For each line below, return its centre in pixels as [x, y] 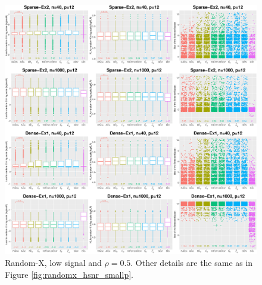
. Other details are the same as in [192, 263]
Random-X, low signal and [53, 263]
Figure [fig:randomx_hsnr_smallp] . [69, 274]
